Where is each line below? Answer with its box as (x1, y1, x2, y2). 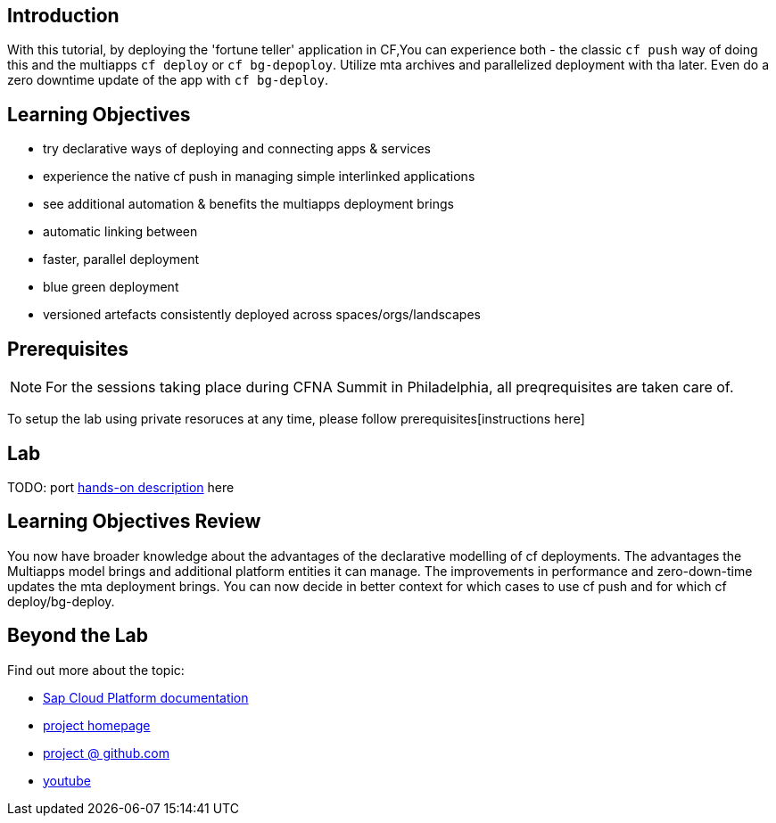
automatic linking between (43, 224, 198, 240)
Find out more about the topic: (7, 662, 185, 678)
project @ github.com (43, 745, 169, 761)
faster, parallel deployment (43, 251, 200, 267)
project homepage (43, 717, 151, 733)
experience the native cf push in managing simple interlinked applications (43, 169, 475, 185)
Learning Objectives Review (7, 510, 261, 533)
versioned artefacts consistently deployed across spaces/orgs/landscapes (43, 307, 481, 323)
